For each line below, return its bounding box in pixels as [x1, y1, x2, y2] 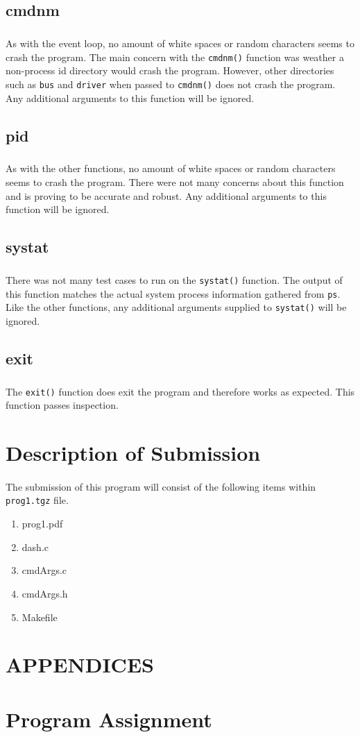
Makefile [22, 609, 58, 624]
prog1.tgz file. [6, 493, 69, 507]
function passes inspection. [6, 398, 119, 412]
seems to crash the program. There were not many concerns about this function [6, 175, 344, 189]
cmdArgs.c [22, 563, 67, 577]
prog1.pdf [22, 516, 63, 531]
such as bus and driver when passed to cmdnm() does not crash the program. [6, 77, 336, 91]
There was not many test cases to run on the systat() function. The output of [6, 272, 343, 287]
